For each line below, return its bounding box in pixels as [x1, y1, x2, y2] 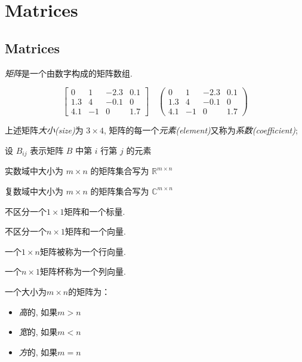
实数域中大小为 [5, 165, 63, 177]
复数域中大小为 [5, 184, 63, 197]
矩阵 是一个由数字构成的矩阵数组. [5, 66, 132, 79]
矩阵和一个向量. [64, 225, 126, 238]
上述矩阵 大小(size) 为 [5, 124, 84, 136]
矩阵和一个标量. [64, 205, 125, 217]
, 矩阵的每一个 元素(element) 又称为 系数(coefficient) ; [103, 124, 298, 136]
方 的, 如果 [19, 345, 58, 358]
